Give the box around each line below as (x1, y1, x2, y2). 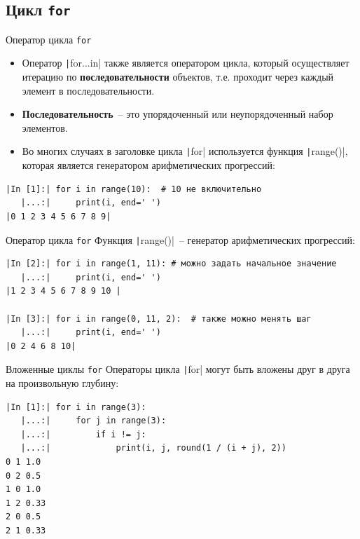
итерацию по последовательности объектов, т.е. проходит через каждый (22, 69, 334, 84)
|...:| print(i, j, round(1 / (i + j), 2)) (20, 443, 286, 453)
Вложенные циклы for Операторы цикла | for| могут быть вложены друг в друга (6, 362, 350, 376)
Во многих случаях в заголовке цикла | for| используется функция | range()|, (22, 144, 348, 158)
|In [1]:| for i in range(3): (6, 402, 146, 412)
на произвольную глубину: (6, 375, 119, 390)
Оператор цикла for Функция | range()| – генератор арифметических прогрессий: (6, 232, 355, 247)
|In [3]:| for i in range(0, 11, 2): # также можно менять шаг (6, 313, 312, 324)
